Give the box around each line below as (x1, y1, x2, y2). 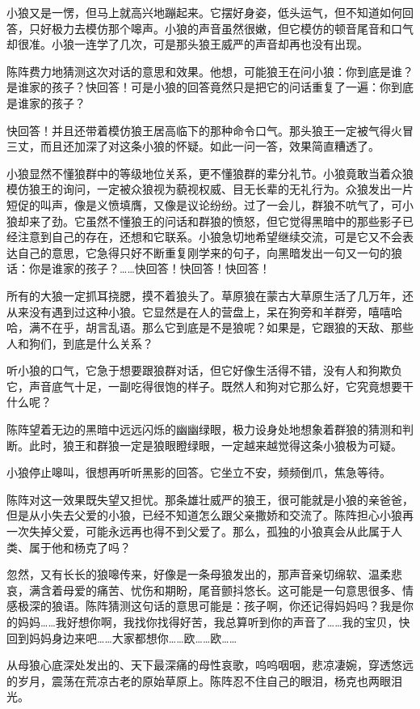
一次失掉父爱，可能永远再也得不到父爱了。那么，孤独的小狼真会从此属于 (6, 523, 391, 540)
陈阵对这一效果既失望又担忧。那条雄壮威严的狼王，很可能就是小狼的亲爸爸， (6, 490, 414, 507)
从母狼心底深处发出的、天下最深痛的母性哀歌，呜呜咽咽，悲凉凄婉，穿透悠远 (6, 656, 414, 673)
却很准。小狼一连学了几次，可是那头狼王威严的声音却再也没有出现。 (6, 36, 368, 53)
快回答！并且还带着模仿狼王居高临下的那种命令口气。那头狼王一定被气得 (6, 121, 391, 138)
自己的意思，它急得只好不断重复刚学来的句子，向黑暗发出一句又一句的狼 (17, 244, 402, 261)
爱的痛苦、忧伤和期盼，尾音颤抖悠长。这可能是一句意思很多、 (73, 581, 402, 598)
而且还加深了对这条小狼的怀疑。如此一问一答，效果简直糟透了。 (40, 138, 380, 155)
